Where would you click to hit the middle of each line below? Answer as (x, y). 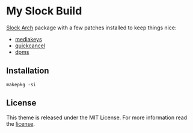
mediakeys (28, 39)
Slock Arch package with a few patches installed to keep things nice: (91, 28)
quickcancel (30, 46)
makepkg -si (21, 84)
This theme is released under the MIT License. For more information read (97, 117)
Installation (28, 71)
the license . (20, 123)
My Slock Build (44, 11)
